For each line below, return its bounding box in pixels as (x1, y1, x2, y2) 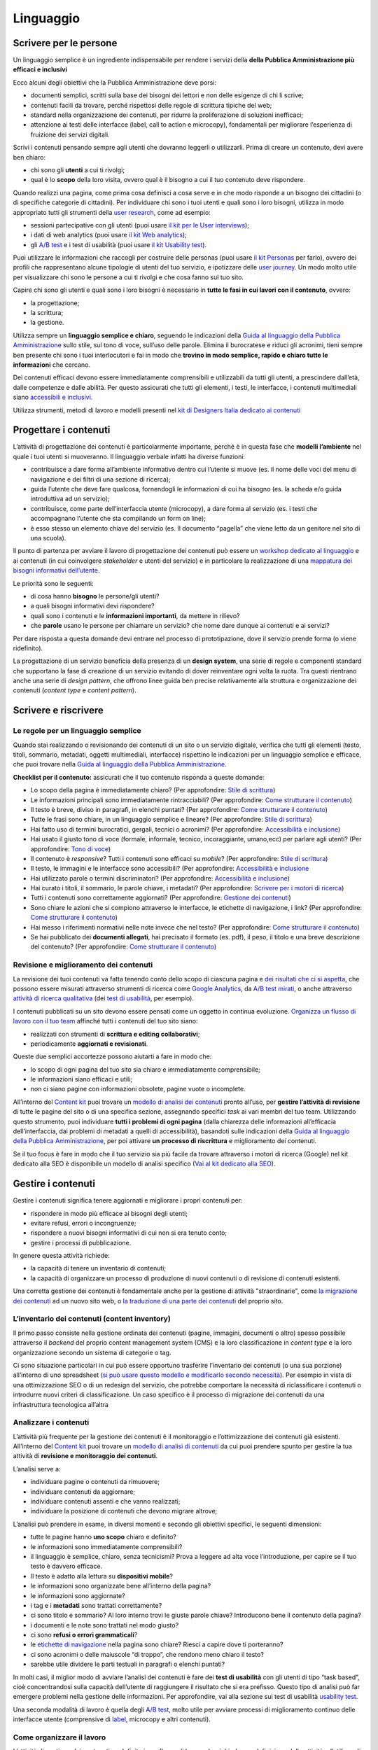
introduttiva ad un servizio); (30, 494, 110, 503)
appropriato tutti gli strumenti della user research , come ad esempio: (13, 208, 211, 216)
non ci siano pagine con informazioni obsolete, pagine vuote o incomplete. (30, 1085, 246, 1093)
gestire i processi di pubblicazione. (30, 1238, 132, 1247)
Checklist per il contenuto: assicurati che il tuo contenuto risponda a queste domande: (13, 773, 265, 781)
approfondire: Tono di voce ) (30, 844, 111, 853)
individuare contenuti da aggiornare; (30, 1487, 136, 1496)
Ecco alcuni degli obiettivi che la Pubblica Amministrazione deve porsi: (13, 78, 217, 87)
